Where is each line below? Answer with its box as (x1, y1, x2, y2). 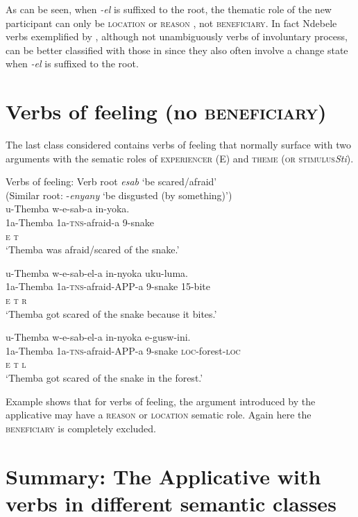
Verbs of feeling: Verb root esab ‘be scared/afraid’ (6, 174, 217, 189)
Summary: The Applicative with (6, 461, 321, 490)
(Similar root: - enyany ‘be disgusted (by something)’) (6, 187, 232, 202)
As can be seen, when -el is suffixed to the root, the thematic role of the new (6, 2, 332, 16)
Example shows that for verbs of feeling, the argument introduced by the (6, 393, 316, 408)
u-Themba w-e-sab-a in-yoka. (6, 201, 130, 216)
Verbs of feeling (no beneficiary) (6, 97, 327, 126)
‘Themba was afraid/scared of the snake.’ (6, 242, 180, 257)
